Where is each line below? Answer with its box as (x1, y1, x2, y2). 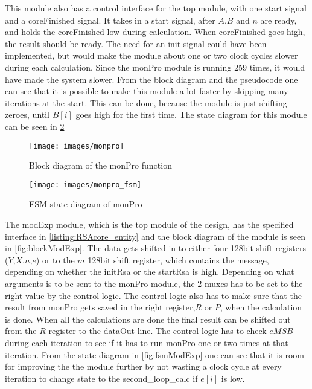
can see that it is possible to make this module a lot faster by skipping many (5, 85, 288, 97)
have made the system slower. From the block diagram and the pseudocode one (5, 72, 298, 85)
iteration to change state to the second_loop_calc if (5, 371, 198, 384)
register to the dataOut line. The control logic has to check (48, 324, 267, 337)
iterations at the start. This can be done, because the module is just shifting (5, 96, 287, 109)
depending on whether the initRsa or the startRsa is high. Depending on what (5, 265, 294, 278)
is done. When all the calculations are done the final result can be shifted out (5, 312, 291, 325)
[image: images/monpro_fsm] (29, 180, 142, 189)
